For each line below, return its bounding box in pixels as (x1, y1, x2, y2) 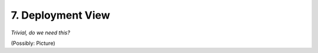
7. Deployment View (11, 9, 110, 22)
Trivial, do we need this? (11, 29, 71, 36)
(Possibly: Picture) (11, 40, 55, 47)
